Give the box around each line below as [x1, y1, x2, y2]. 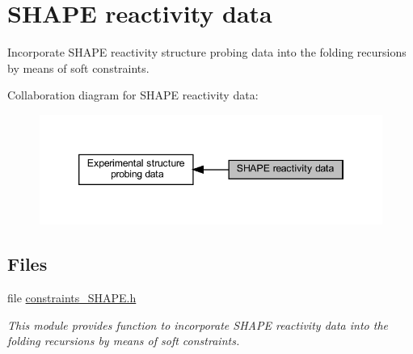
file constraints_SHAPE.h [7, 289, 137, 306]
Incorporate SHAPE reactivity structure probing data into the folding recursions [7, 44, 407, 61]
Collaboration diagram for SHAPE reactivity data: [7, 86, 259, 103]
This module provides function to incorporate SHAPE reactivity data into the [7, 316, 388, 333]
